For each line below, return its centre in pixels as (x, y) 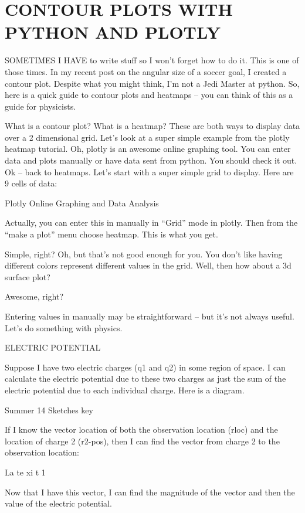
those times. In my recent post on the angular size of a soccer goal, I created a (146, 71)
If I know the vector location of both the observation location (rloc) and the (141, 429)
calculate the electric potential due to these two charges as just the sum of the (145, 378)
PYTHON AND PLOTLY (113, 32)
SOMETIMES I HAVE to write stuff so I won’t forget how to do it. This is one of (152, 60)
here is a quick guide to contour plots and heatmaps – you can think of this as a (149, 95)
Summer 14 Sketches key (49, 410)
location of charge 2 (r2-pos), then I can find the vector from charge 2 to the (142, 441)
